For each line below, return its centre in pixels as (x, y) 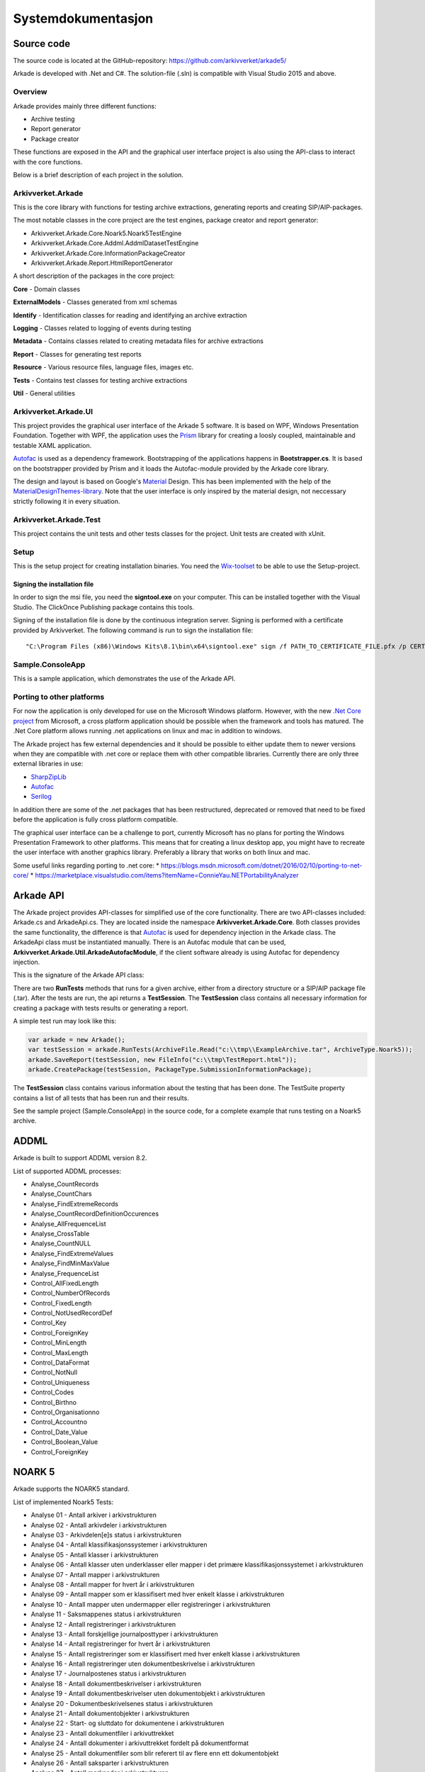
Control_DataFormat (60, 1363)
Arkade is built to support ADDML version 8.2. (80, 1158)
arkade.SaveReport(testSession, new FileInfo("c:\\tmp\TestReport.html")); (163, 1059)
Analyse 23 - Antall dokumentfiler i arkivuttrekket (102, 1733)
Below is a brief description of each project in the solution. (98, 174)
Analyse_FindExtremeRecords (74, 1204)
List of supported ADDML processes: (67, 1171)
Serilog (41, 797)
